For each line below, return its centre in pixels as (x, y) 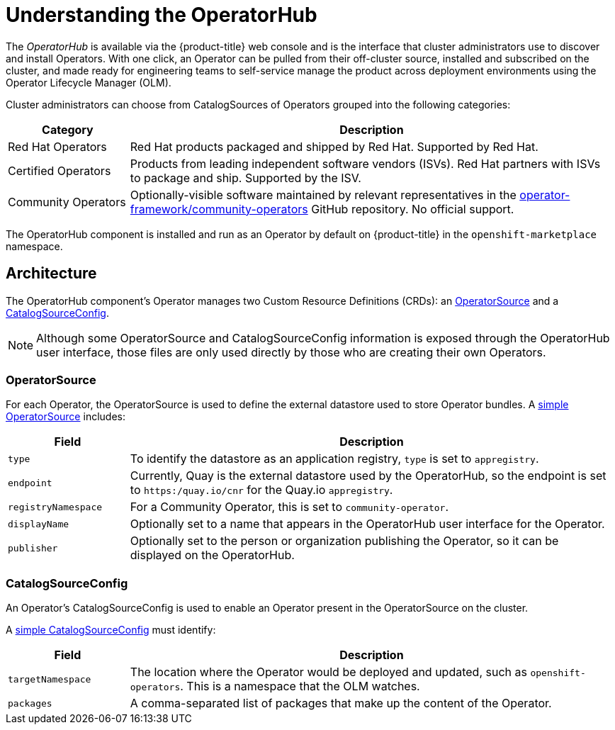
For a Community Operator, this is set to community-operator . (289, 507)
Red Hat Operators (57, 146)
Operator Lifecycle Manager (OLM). (89, 82)
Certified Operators (60, 170)
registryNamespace (55, 507)
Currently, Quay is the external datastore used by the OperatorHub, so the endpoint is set (368, 476)
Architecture (51, 274)
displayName (39, 524)
